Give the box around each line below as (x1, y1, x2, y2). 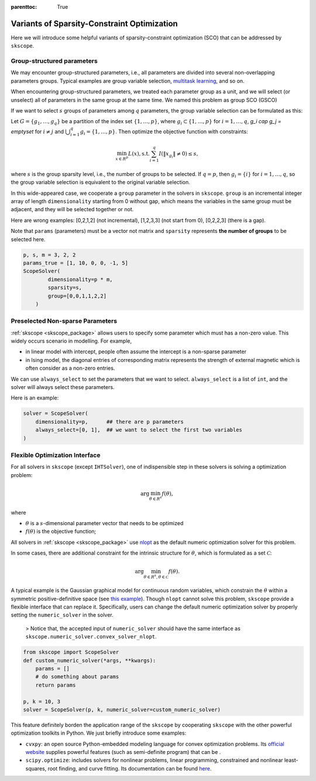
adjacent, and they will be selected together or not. (11, 206, 134, 213)
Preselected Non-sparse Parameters (11, 317, 117, 325)
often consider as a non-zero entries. (25, 364, 115, 372)
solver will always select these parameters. (11, 384, 115, 391)
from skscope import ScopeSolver (23, 649, 119, 655)
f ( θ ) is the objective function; (25, 528, 97, 535)
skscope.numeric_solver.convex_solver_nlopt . (25, 633, 157, 640)
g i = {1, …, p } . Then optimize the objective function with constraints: (80, 128, 248, 136)
